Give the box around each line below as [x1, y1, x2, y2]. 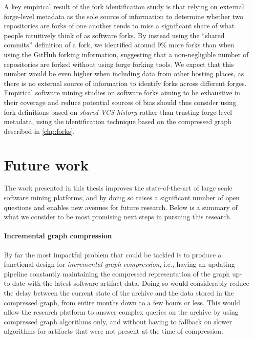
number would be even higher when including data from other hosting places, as [4, 68, 244, 79]
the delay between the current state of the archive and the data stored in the [4, 287, 234, 297]
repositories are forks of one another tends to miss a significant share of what [4, 21, 235, 31]
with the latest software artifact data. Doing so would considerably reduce [27, 278, 249, 288]
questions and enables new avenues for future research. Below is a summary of [4, 202, 238, 212]
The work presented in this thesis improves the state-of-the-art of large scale [4, 183, 232, 193]
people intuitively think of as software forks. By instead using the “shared [4, 30, 225, 40]
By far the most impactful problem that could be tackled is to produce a [4, 249, 222, 259]
